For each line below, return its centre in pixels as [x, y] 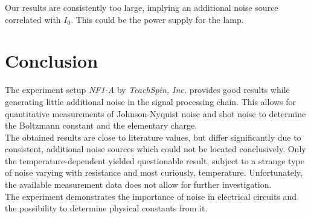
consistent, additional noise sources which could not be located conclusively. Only [155, 149]
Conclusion [52, 61]
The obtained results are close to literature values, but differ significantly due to [153, 137]
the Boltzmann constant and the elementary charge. [101, 125]
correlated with [33, 19]
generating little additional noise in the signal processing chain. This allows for [151, 101]
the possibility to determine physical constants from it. [106, 208]
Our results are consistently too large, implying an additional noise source [142, 7]
